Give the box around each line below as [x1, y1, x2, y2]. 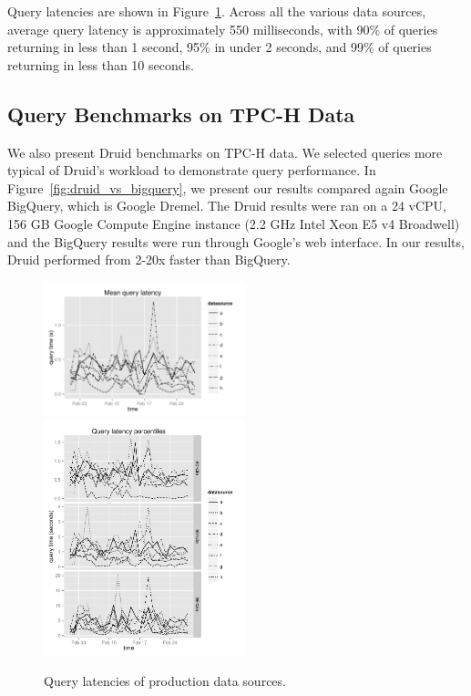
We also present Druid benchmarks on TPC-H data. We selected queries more [7, 142, 443, 161]
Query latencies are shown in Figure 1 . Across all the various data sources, [7, 2, 426, 20]
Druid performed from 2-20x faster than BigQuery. [7, 250, 291, 269]
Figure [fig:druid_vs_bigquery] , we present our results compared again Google [7, 178, 448, 197]
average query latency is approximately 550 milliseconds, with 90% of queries [7, 19, 438, 38]
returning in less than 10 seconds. [7, 55, 194, 74]
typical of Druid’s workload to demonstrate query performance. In [7, 161, 376, 180]
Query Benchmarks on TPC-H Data [7, 99, 355, 128]
